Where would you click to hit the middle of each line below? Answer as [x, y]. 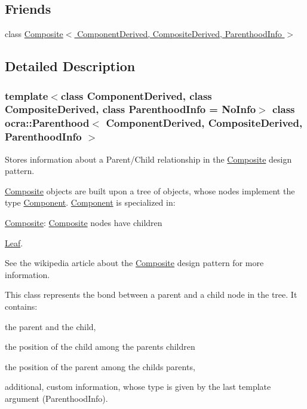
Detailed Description [70, 66]
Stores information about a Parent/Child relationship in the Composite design [148, 159]
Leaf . [14, 242]
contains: [21, 306]
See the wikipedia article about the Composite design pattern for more [134, 263]
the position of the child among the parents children [100, 347]
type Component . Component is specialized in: [90, 202]
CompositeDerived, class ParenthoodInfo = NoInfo [131, 109]
